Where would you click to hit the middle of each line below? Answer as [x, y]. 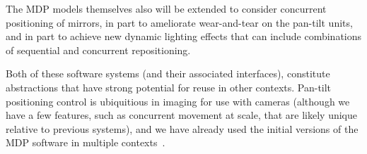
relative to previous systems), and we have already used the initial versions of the [182, 128]
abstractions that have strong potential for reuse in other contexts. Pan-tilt [169, 87]
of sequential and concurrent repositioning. [98, 50]
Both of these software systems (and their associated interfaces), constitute [168, 73]
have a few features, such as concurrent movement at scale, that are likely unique [182, 115]
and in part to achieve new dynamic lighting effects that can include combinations [184, 36]
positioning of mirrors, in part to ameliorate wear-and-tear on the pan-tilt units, [179, 22]
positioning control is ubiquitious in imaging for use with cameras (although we [178, 101]
